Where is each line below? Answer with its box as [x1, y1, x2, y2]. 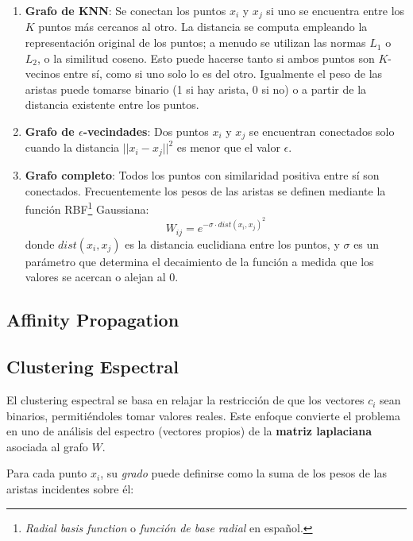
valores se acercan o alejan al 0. [25, 269, 179, 285]
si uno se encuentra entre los [266, 2, 405, 18]
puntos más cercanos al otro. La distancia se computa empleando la [38, 18, 368, 35]
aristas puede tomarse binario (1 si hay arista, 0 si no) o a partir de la [25, 80, 367, 97]
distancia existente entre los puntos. [25, 96, 199, 113]
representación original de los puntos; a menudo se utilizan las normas [25, 34, 366, 51]
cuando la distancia [25, 139, 120, 156]
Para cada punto [6, 465, 87, 481]
